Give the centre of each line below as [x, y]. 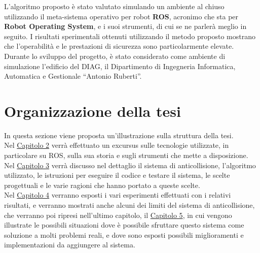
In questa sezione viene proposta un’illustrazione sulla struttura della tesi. [119, 135]
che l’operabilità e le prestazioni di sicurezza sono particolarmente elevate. [119, 46]
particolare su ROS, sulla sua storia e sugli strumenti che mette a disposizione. [126, 155]
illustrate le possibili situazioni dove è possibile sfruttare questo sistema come [124, 225]
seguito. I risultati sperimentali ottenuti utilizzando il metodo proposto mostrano [130, 36]
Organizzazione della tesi [92, 110]
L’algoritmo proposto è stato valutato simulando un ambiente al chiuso [114, 6]
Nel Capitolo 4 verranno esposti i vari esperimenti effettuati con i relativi [118, 195]
